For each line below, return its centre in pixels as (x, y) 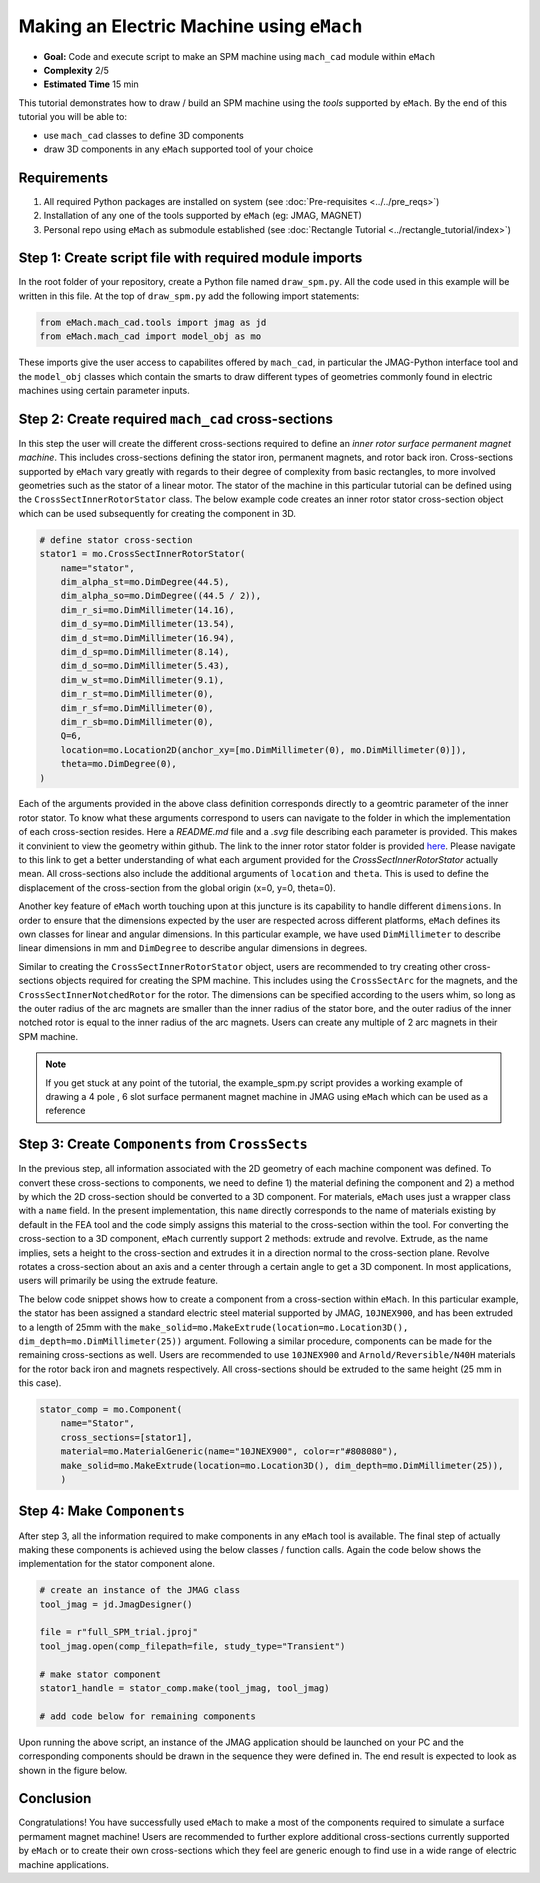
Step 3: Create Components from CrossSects (163, 1144)
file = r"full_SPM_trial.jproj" (119, 1632)
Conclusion (55, 1798)
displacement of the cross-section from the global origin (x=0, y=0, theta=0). (177, 887)
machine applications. (64, 1864)
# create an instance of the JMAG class (139, 1590)
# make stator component (100, 1674)
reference (65, 1111)
